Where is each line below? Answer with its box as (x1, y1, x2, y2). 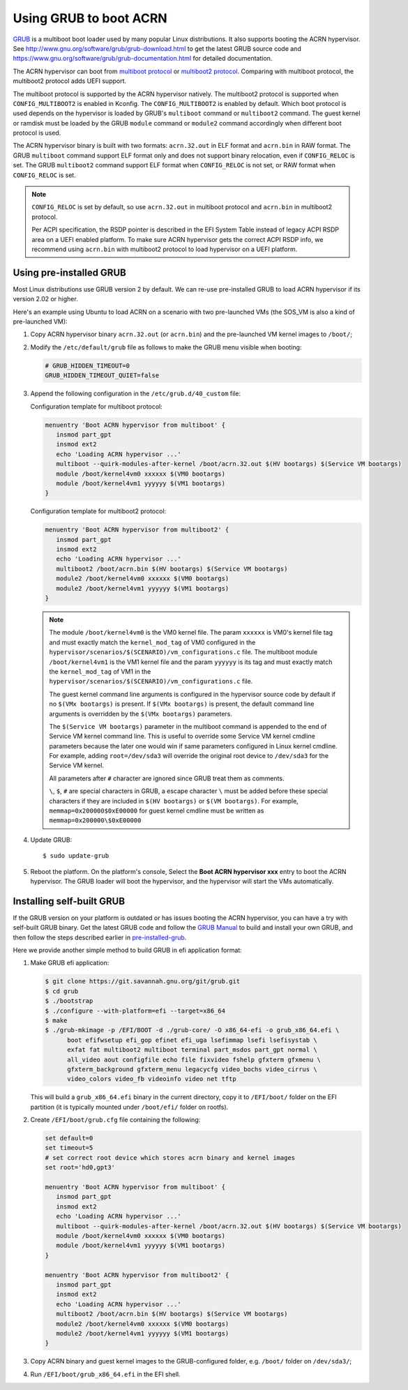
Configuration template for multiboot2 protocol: (30, 507, 167, 515)
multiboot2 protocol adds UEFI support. (13, 77, 127, 85)
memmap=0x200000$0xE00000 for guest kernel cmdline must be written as (49, 806, 264, 815)
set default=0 (45, 1134, 93, 1142)
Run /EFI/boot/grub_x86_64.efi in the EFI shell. (30, 1370, 181, 1378)
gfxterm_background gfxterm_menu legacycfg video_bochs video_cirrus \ (67, 1065, 317, 1073)
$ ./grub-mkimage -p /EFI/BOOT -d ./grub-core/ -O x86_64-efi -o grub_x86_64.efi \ (45, 1026, 340, 1034)
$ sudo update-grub (43, 852, 109, 860)
